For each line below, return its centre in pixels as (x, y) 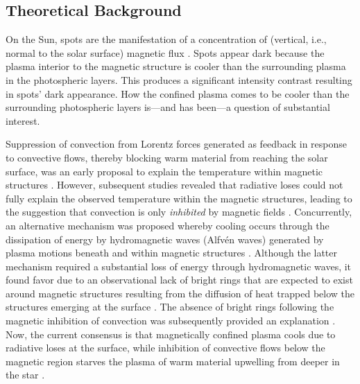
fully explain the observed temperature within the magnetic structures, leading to (179, 198)
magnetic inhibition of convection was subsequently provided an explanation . (171, 321)
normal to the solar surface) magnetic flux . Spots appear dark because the (165, 52)
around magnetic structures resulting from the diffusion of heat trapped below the (180, 293)
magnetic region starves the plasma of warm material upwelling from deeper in (173, 361)
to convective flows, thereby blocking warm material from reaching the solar (167, 157)
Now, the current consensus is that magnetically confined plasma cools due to (171, 334)
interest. (23, 120)
